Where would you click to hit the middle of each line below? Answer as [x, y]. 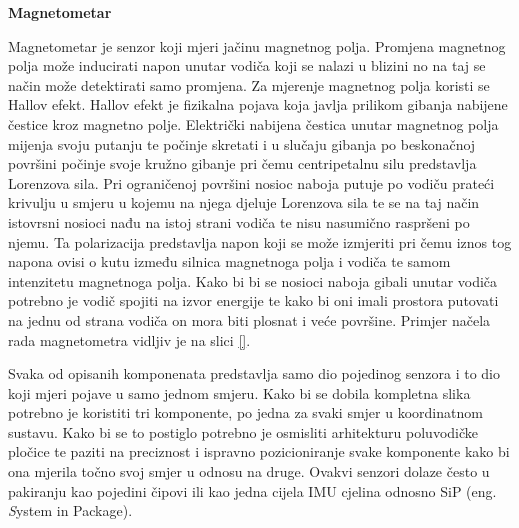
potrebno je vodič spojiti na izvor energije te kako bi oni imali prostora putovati [253, 300]
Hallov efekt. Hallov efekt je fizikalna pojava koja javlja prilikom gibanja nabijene [258, 104]
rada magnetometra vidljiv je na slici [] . [129, 339]
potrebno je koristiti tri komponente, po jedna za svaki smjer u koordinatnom [245, 412]
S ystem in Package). [70, 510]
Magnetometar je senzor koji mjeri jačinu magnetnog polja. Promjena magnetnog [257, 45]
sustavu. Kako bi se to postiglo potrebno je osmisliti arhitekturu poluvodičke [243, 431]
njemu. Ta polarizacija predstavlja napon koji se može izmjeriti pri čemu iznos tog [260, 241]
